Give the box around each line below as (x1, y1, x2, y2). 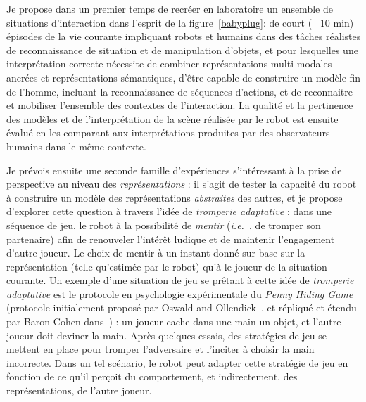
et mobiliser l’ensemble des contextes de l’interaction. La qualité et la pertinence (6, 98, 353, 112)
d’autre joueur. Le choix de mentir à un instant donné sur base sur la (6, 245, 305, 260)
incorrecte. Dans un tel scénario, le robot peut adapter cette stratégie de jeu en (6, 355, 348, 370)
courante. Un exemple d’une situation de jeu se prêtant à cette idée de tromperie (6, 273, 354, 287)
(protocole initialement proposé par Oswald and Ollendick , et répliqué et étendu (6, 300, 357, 315)
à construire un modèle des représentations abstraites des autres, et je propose (6, 190, 343, 205)
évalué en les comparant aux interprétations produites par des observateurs (6, 125, 330, 140)
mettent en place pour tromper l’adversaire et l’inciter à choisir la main (6, 342, 315, 356)
